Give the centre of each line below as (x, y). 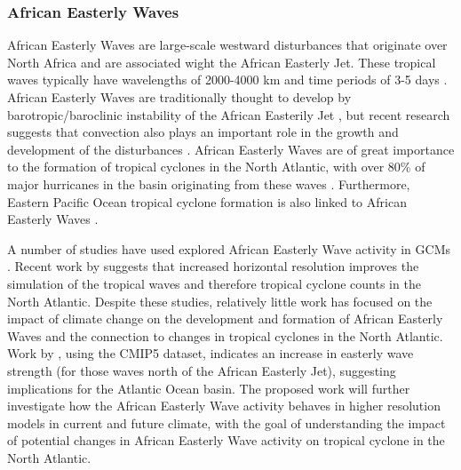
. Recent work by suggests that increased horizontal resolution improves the (213, 266)
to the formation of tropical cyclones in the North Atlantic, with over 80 (204, 167)
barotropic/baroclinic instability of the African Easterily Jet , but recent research (229, 114)
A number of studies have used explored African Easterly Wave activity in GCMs (229, 248)
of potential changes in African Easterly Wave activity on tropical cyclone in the (226, 440)
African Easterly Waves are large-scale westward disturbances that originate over (227, 45)
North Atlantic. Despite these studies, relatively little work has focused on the (220, 301)
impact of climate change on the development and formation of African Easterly (225, 319)
